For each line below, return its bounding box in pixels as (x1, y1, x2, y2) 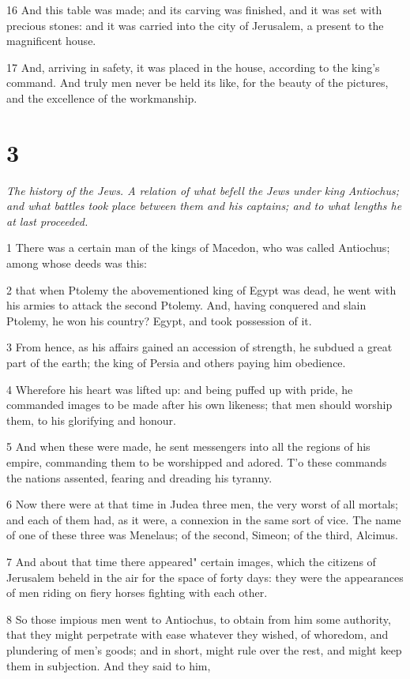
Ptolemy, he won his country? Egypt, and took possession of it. (6, 312, 312, 328)
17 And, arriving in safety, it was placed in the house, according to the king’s (6, 58, 380, 75)
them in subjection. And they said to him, (6, 657, 211, 673)
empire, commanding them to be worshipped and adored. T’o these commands (6, 454, 387, 470)
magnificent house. (6, 32, 96, 49)
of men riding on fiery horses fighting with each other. (6, 584, 268, 601)
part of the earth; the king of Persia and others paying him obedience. (6, 355, 346, 371)
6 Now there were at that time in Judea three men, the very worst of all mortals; (6, 496, 398, 512)
